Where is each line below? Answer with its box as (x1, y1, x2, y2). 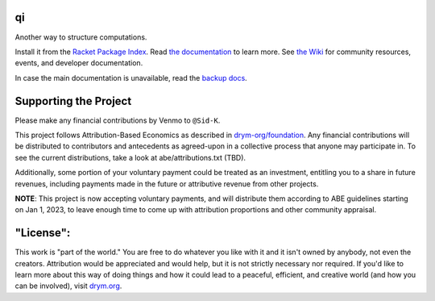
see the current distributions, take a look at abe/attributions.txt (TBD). (14, 153, 246, 162)
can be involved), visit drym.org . (14, 281, 122, 291)
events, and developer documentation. (14, 58, 143, 68)
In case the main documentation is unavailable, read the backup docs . (14, 73, 247, 82)
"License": (14, 226, 71, 240)
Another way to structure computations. (14, 32, 147, 42)
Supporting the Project (14, 94, 132, 108)
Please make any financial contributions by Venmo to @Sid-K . (14, 115, 221, 125)
